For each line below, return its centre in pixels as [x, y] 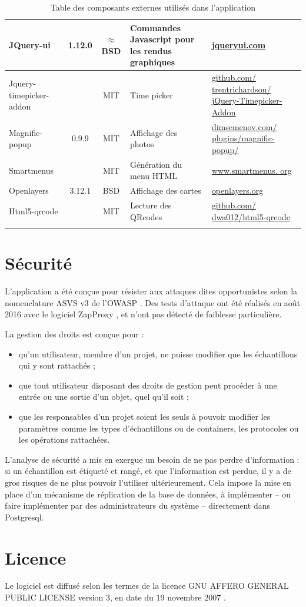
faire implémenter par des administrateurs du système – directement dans [137, 505]
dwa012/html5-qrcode [251, 216]
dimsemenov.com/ [244, 126]
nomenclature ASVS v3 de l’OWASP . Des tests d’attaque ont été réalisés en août [153, 302]
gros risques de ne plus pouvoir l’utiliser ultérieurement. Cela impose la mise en [148, 482]
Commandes [155, 27]
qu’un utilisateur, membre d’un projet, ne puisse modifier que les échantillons [158, 354]
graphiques [153, 62]
